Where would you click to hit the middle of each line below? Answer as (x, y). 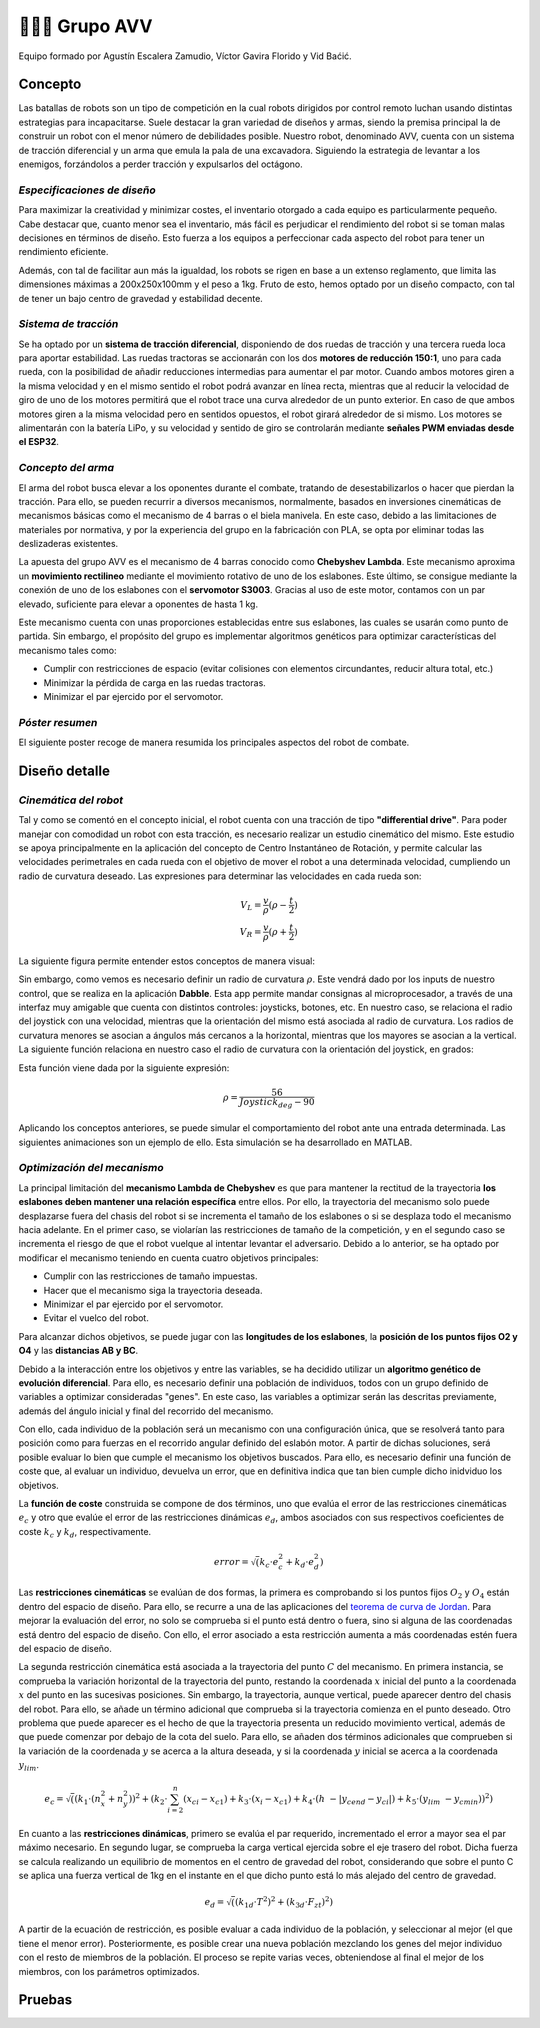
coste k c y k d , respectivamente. (85, 1532)
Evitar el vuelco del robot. (96, 1318)
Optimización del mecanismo (91, 1168)
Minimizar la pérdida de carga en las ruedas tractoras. (155, 682)
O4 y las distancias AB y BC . (78, 1351)
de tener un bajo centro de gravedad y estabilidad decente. (141, 298)
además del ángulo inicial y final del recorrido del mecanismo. (146, 1411)
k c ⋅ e (269, 1563)
